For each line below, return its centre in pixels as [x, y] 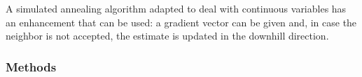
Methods [31, 66]
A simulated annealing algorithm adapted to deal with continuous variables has [176, 8]
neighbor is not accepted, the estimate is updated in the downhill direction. [167, 36]
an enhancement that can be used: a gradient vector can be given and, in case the [181, 22]
